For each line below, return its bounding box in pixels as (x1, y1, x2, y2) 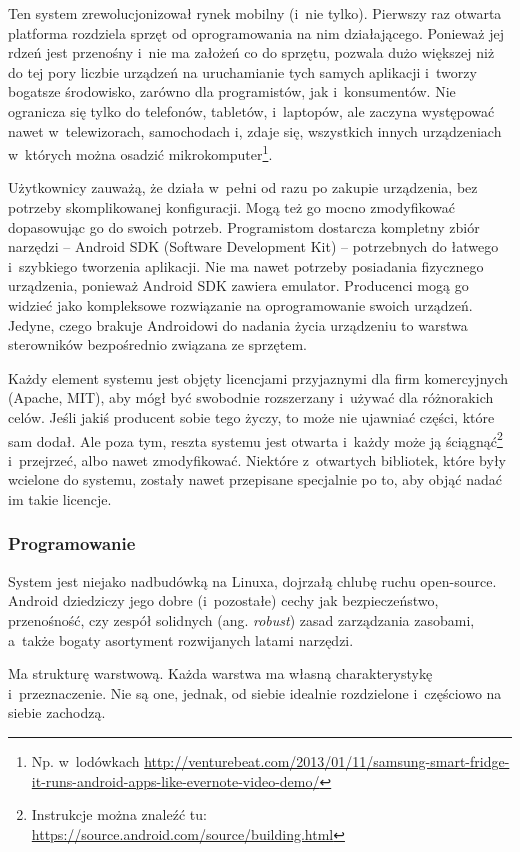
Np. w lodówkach (31, 750, 140, 771)
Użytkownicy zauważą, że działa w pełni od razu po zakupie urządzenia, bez (8, 177, 478, 198)
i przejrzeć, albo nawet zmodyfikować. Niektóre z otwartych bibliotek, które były (8, 449, 506, 470)
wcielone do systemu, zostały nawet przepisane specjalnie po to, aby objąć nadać (8, 469, 502, 490)
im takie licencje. (8, 488, 112, 509)
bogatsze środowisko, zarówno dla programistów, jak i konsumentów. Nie (8, 81, 456, 102)
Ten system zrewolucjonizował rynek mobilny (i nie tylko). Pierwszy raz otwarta (8, 3, 502, 23)
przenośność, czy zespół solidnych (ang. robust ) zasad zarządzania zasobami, (8, 609, 475, 630)
